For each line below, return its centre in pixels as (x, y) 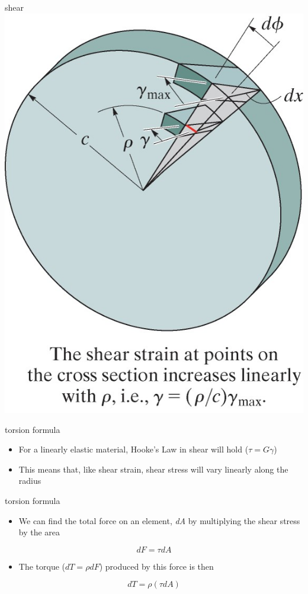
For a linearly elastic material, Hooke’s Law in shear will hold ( (134, 449)
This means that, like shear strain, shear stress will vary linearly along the (153, 469)
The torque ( (42, 566)
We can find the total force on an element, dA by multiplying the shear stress (159, 520)
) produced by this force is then (156, 566)
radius (30, 481)
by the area (39, 532)
